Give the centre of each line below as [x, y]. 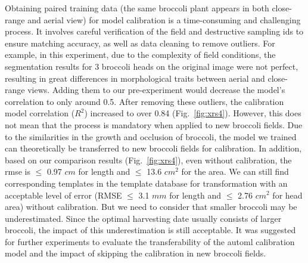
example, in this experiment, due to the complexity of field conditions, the [140, 55]
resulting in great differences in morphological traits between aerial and [135, 78]
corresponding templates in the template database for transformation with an [146, 183]
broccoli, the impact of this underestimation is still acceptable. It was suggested [150, 230]
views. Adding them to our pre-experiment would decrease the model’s [156, 90]
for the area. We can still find [235, 171]
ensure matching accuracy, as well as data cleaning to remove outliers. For [140, 43]
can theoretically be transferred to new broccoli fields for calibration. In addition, [153, 148]
